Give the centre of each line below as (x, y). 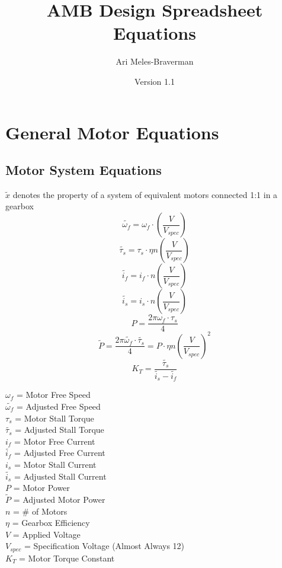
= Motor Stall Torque (55, 418)
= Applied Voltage (47, 534)
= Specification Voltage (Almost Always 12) (104, 546)
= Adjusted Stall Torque (60, 430)
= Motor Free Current (55, 441)
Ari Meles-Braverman (155, 61)
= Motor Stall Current (55, 464)
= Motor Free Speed (53, 395)
